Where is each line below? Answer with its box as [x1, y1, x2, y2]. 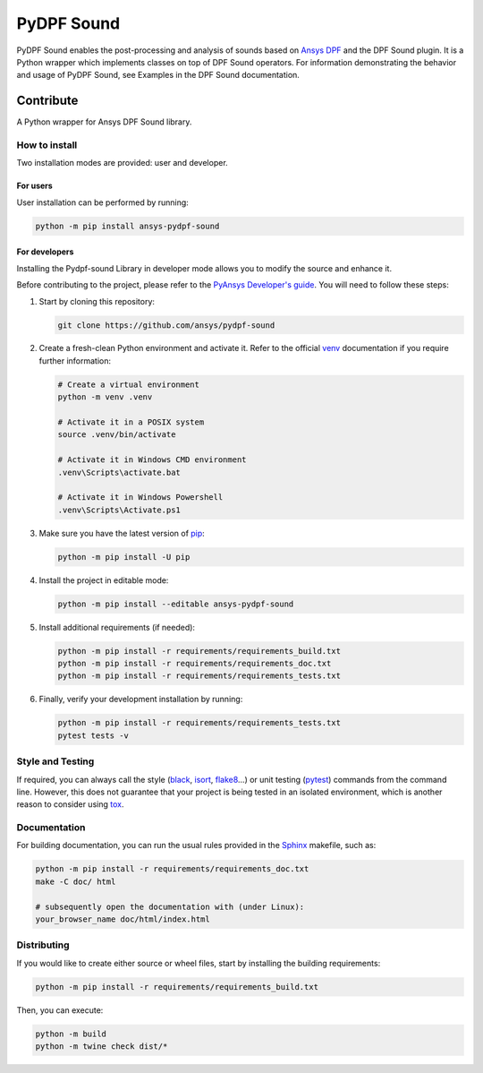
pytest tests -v [57, 730, 130, 741]
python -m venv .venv [57, 392, 153, 402]
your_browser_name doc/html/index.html [35, 914, 210, 924]
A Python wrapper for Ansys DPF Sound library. [16, 116, 192, 127]
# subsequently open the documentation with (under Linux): [35, 901, 305, 912]
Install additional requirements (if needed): [38, 622, 196, 632]
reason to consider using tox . [16, 799, 124, 810]
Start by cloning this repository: [38, 296, 156, 306]
